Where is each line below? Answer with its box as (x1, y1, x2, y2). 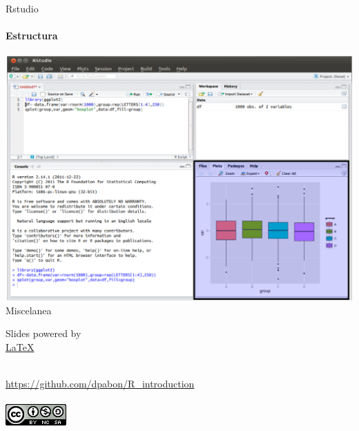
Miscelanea (6, 303, 52, 317)
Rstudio (6, 1, 39, 15)
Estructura (6, 28, 58, 43)
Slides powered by (6, 326, 81, 341)
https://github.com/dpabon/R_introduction (6, 376, 195, 391)
